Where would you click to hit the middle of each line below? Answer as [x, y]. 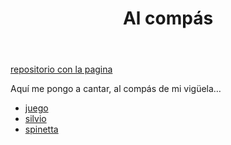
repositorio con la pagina [61, 69]
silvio [35, 119]
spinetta [41, 129]
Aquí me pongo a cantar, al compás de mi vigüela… [116, 89]
